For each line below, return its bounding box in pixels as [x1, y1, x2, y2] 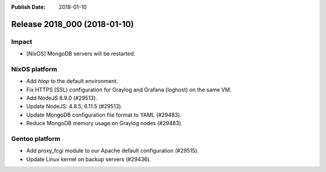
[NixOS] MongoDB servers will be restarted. [26, 50, 136, 57]
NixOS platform [11, 65, 57, 73]
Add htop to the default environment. [26, 78, 118, 85]
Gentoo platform [11, 135, 60, 143]
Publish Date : [11, 4, 46, 10]
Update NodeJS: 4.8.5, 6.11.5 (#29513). [26, 103, 123, 110]
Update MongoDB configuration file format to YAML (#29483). [26, 111, 182, 118]
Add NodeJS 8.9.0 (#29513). [26, 94, 98, 102]
